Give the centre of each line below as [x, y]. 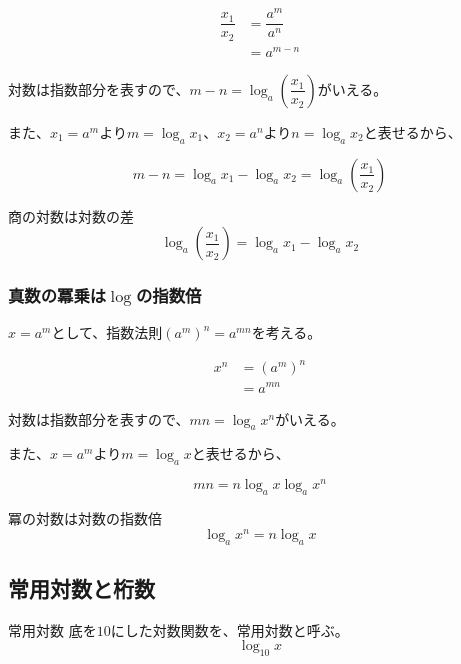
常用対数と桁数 [81, 587]
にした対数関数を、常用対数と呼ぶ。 [229, 629]
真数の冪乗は [57, 295]
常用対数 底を [52, 629]
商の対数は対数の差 [71, 215]
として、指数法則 [107, 332]
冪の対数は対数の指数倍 [85, 518]
